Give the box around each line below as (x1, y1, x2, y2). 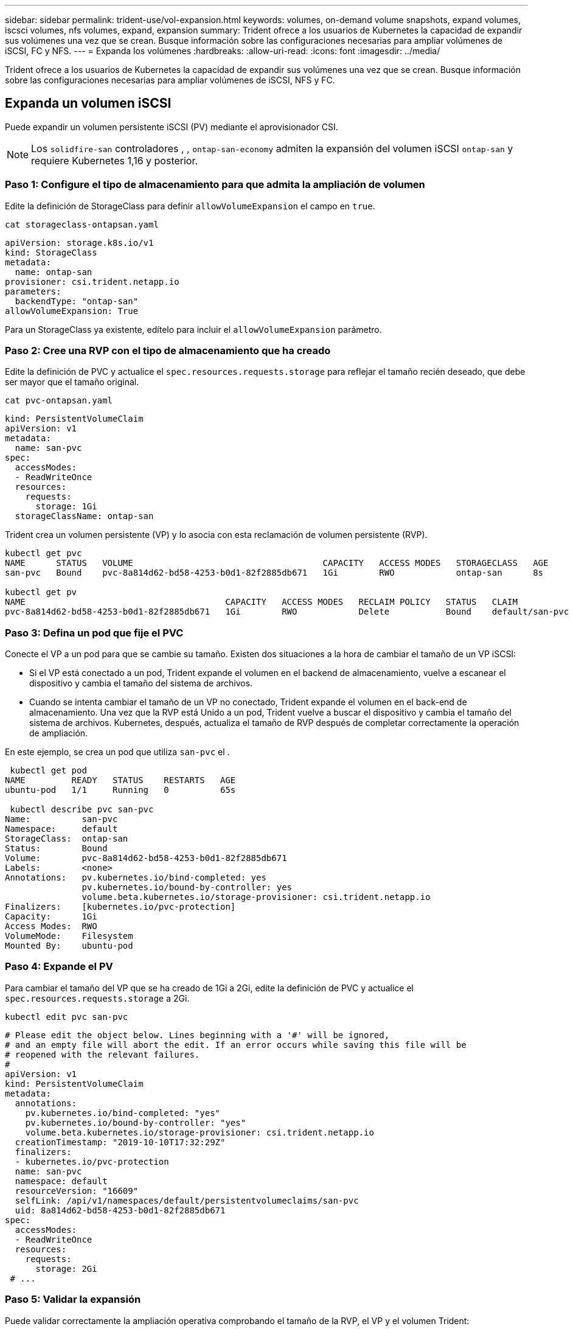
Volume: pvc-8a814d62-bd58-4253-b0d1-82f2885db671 (5, 853, 287, 863)
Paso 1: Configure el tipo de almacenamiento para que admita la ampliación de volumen (5, 178, 425, 191)
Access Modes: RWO (5, 921, 97, 932)
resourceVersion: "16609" (15, 1185, 139, 1196)
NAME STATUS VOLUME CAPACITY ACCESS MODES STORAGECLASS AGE (5, 558, 549, 568)
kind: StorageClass (5, 247, 97, 257)
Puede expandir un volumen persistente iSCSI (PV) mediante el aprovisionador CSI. (5, 121, 338, 132)
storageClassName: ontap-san (15, 511, 154, 521)
